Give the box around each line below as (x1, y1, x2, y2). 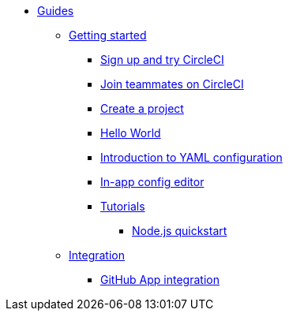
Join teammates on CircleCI (100, 77, 244, 91)
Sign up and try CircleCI (100, 53, 224, 66)
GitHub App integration (100, 273, 220, 286)
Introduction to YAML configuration (100, 151, 283, 164)
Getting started (69, 28, 147, 42)
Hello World (100, 126, 161, 140)
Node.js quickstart (132, 224, 227, 237)
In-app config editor (100, 175, 205, 188)
